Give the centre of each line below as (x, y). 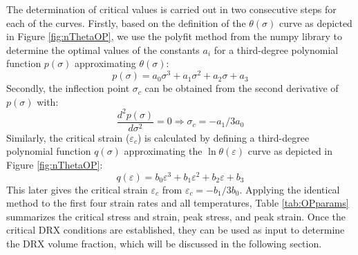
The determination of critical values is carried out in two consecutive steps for (171, 9)
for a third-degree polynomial (276, 49)
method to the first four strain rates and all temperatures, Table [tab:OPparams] (178, 203)
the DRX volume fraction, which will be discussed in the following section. (164, 244)
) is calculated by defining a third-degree (223, 137)
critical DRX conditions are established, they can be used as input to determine (176, 230)
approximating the (163, 151)
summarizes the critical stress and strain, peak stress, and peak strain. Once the (176, 216)
